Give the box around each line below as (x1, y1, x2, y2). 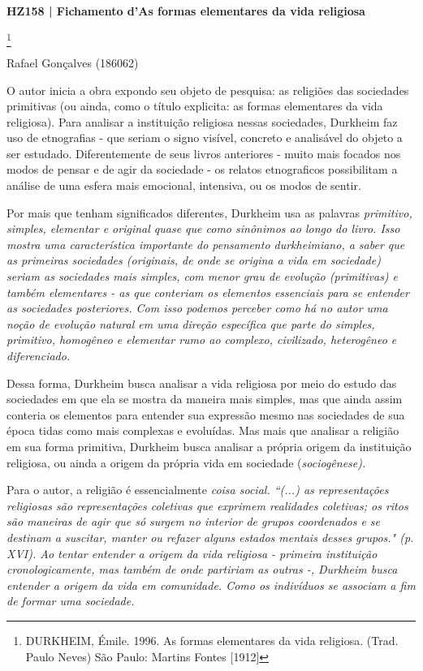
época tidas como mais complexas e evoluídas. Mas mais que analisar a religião (6, 422, 399, 439)
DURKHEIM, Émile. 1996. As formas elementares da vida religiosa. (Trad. (25, 631, 399, 648)
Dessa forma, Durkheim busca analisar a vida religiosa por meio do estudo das (6, 374, 397, 391)
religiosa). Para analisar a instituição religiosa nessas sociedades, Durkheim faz (6, 113, 398, 130)
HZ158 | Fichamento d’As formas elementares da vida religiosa (6, 2, 365, 19)
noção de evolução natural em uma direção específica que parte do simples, (6, 315, 375, 332)
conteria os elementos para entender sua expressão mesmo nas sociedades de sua (6, 406, 405, 423)
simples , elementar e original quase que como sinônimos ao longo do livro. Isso (6, 220, 400, 237)
